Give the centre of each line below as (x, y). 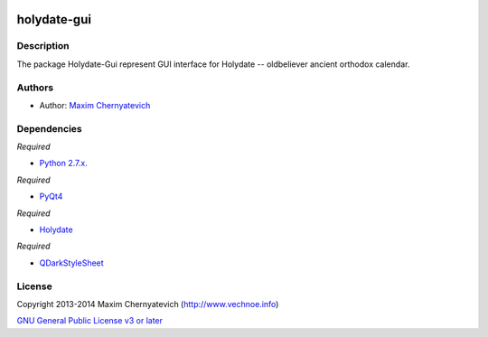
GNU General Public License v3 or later (89, 321)
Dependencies (50, 128)
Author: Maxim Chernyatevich (95, 105)
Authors (35, 88)
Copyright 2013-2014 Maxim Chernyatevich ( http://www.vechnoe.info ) (148, 304)
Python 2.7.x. (63, 164)
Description (43, 46)
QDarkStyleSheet (71, 263)
